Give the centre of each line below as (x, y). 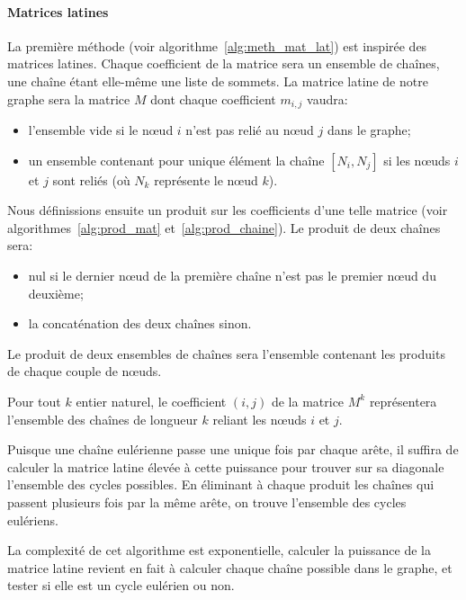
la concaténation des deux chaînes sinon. (140, 323)
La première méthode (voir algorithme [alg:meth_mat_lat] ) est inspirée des (217, 45)
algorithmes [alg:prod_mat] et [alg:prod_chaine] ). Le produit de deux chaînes (224, 227)
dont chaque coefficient (213, 99)
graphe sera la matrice (69, 99)
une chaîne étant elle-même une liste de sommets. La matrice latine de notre (218, 81)
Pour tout (34, 401)
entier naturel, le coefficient (151, 401)
